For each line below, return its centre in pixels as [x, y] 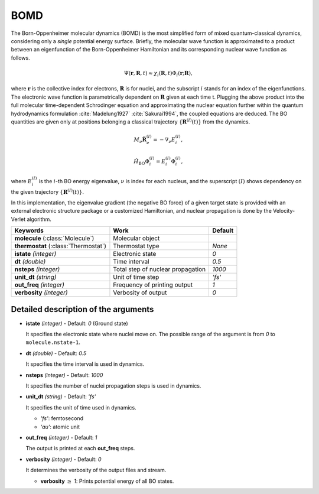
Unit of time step [136, 277]
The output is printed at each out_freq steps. [80, 448]
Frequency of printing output [153, 285]
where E [22, 181]
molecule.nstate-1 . [53, 342]
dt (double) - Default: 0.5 [56, 353]
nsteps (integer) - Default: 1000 [64, 375]
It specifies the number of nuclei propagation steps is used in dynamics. [113, 386]
